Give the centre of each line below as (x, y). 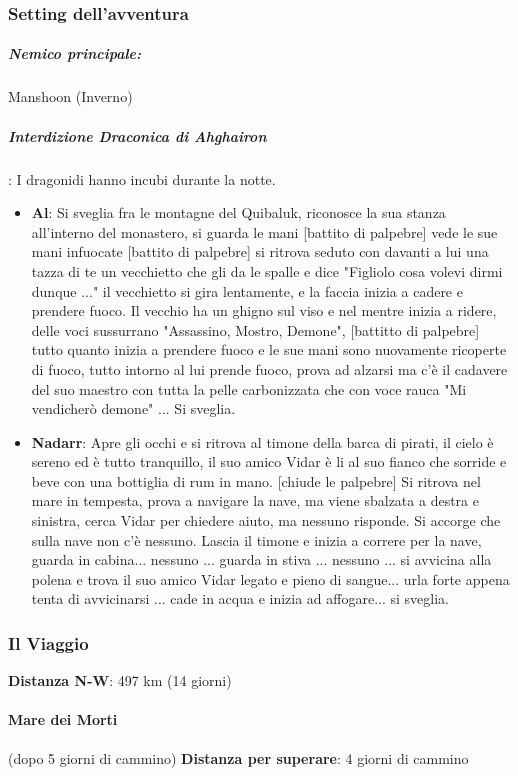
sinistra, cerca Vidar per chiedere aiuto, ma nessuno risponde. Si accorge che (266, 520)
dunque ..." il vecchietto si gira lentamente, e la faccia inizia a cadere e (247, 290)
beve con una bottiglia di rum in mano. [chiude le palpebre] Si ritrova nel (256, 480)
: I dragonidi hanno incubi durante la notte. (142, 178)
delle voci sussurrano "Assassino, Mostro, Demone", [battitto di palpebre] (255, 329)
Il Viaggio (48, 642)
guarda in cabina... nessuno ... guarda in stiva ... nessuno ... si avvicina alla (261, 559)
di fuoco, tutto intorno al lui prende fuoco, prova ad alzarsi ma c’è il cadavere (269, 368)
